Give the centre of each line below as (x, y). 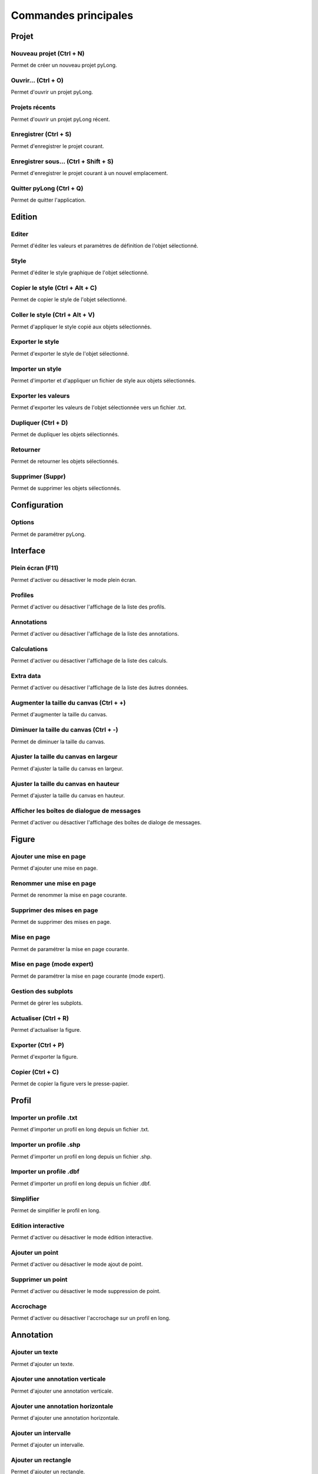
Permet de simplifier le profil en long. (56, 1210)
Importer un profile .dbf (45, 1172)
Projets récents (33, 107)
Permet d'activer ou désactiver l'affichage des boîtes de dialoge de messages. (106, 822)
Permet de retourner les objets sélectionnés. (65, 461)
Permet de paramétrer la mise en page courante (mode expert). (88, 976)
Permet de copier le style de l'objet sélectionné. (69, 300)
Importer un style (36, 368)
